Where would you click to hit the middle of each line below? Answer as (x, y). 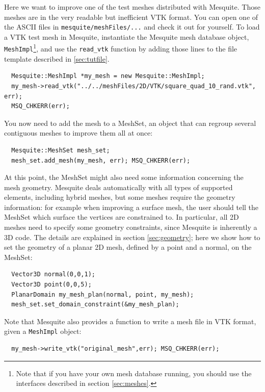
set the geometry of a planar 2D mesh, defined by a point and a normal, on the (128, 247)
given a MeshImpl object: (43, 331)
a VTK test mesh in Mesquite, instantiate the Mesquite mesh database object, (127, 36)
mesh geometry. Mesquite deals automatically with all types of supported (118, 187)
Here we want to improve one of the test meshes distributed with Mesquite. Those (132, 7)
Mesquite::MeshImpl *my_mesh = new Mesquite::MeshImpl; (108, 76)
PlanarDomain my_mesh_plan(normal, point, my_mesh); (103, 294)
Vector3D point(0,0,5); (51, 285)
